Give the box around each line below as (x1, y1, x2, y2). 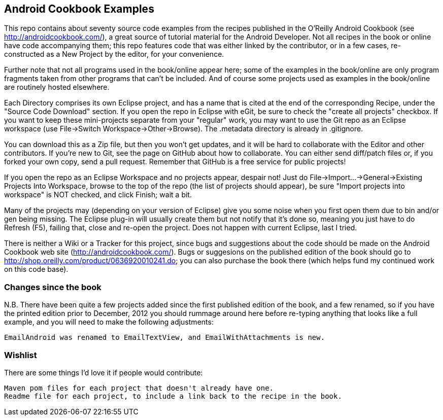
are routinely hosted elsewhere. (4, 83, 110, 92)
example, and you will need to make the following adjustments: (4, 318, 214, 327)
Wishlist (4, 349, 37, 360)
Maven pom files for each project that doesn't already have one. (4, 383, 274, 392)
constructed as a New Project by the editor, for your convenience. (4, 50, 224, 59)
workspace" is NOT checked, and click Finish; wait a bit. (4, 190, 192, 199)
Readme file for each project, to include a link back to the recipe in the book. (4, 392, 342, 400)
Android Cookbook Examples (4, 3, 154, 15)
